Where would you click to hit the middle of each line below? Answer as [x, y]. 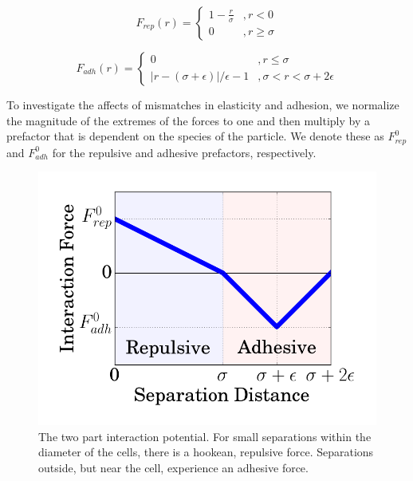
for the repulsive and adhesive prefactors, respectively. [184, 152]
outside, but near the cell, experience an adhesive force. [173, 468]
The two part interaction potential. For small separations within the [205, 436]
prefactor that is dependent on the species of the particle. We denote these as [195, 136]
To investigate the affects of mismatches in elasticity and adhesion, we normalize [203, 104]
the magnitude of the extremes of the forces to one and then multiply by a [188, 120]
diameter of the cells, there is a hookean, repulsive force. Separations [206, 452]
